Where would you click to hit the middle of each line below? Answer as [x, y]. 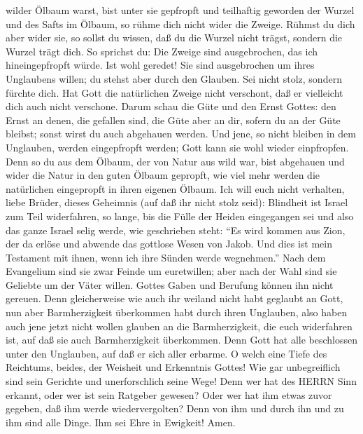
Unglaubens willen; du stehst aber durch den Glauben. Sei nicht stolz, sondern [174, 78]
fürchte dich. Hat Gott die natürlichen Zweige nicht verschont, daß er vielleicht [175, 92]
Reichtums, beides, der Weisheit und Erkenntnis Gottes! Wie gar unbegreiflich [173, 367]
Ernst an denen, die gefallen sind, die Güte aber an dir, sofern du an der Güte [173, 120]
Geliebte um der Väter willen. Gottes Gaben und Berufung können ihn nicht [170, 284]
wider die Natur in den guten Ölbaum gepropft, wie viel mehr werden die [163, 175]
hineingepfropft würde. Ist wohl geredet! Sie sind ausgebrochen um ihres [160, 65]
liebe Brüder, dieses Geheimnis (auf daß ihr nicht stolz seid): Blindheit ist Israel [177, 202]
